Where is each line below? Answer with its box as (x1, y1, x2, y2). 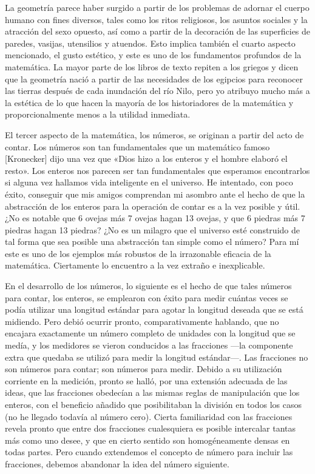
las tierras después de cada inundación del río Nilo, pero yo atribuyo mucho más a (5, 84, 310, 97)
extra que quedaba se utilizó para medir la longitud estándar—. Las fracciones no (5, 350, 308, 363)
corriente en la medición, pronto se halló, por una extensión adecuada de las (5, 374, 288, 387)
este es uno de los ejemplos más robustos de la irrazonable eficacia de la (5, 247, 271, 259)
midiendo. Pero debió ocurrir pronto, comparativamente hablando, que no (5, 315, 279, 327)
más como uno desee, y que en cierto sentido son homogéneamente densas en (5, 433, 290, 446)
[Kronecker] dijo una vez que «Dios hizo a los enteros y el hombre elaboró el (5, 152, 288, 165)
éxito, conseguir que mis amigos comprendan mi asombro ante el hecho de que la (5, 187, 305, 200)
